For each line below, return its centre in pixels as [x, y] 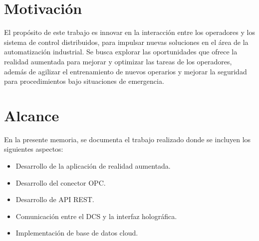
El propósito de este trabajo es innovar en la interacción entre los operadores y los [129, 32]
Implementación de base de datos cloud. [77, 233]
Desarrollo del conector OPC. [61, 182]
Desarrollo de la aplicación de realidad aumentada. [93, 166]
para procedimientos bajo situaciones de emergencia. [84, 81]
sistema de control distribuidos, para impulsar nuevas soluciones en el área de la [126, 42]
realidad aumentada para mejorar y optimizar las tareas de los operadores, [118, 61]
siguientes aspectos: [34, 149]
